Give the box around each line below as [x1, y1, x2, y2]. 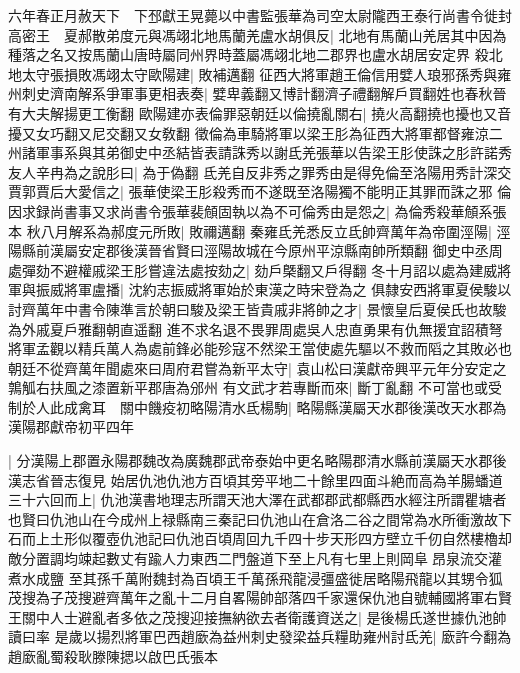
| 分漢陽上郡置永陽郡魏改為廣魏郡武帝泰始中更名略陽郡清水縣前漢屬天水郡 [8, 450, 493, 471]
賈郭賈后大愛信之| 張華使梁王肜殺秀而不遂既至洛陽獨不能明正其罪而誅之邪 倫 [8, 181, 512, 202]
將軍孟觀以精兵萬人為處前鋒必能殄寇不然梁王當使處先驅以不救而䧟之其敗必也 [8, 338, 512, 359]
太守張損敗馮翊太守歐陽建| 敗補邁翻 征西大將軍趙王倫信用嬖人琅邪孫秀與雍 [21, 63, 512, 84]
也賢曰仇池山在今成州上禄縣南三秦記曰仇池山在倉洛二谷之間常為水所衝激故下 [8, 508, 512, 529]
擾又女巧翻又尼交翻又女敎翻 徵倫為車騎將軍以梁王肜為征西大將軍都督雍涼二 [8, 122, 503, 143]
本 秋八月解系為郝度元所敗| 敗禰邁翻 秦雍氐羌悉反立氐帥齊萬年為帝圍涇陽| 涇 [8, 220, 511, 241]
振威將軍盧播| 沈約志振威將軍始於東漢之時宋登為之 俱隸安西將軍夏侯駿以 [35, 279, 512, 300]
